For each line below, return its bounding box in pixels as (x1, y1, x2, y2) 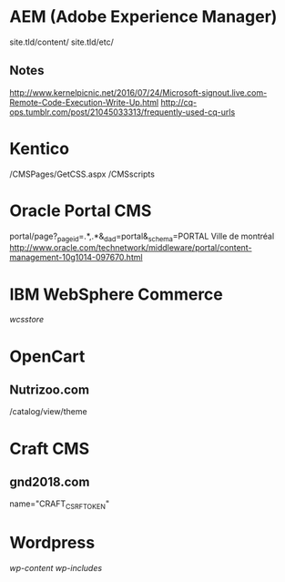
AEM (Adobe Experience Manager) (9, 6, 278, 27)
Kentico (9, 138, 70, 158)
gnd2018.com (9, 474, 90, 489)
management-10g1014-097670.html (9, 252, 143, 263)
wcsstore (9, 314, 44, 325)
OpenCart (9, 346, 86, 366)
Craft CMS (9, 438, 90, 459)
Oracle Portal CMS (9, 200, 152, 220)
